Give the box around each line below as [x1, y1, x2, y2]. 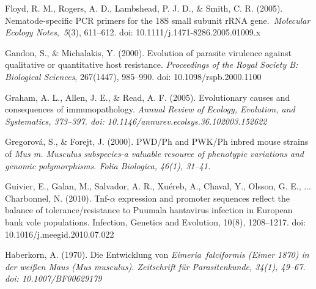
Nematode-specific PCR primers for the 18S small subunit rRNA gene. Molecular [5, 13, 310, 26]
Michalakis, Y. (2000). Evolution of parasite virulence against [61, 46, 292, 59]
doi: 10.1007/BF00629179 [5, 272, 102, 285]
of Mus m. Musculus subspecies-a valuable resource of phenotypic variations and [5, 147, 304, 159]
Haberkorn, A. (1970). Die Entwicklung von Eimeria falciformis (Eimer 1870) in [5, 248, 309, 261]
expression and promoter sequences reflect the [118, 191, 290, 204]
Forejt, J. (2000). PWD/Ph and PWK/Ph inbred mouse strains [70, 135, 309, 148]
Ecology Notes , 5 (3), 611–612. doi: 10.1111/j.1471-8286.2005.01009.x [5, 26, 261, 38]
